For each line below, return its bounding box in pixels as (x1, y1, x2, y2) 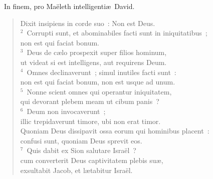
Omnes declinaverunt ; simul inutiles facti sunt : (27, 66, 176, 77)
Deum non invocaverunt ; (27, 105, 106, 116)
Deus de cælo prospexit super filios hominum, (27, 47, 167, 57)
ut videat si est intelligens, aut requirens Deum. (20, 56, 167, 67)
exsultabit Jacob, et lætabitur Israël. (20, 164, 133, 175)
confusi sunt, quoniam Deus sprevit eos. (20, 135, 142, 145)
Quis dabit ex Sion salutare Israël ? (27, 145, 136, 155)
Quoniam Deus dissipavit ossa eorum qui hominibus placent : (20, 125, 209, 136)
